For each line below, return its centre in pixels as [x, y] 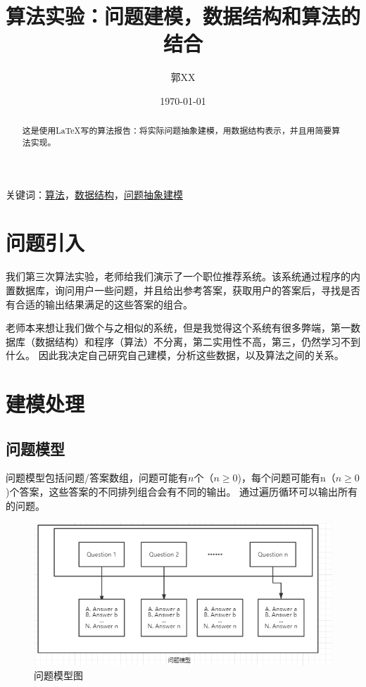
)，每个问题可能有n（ [286, 478]
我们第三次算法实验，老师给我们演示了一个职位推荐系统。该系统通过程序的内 [183, 276]
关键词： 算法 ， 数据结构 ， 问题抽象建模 [94, 194]
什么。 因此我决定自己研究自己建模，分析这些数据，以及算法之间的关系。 [175, 355]
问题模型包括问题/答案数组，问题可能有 [97, 478]
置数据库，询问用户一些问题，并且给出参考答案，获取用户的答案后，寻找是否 [183, 290]
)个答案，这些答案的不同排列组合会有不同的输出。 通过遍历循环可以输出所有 [182, 492]
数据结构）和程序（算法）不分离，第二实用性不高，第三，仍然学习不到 [197, 341]
